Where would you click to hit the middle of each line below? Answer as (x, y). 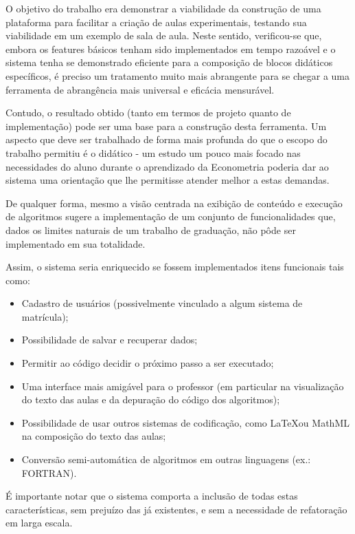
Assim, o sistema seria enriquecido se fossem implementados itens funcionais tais (175, 267)
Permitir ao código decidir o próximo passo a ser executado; (148, 363)
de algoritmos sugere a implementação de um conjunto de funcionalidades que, (171, 216)
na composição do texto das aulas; (94, 436)
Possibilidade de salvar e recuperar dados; (110, 340)
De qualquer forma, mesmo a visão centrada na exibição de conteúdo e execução (174, 203)
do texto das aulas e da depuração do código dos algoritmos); (151, 399)
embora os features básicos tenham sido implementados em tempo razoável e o (171, 49)
